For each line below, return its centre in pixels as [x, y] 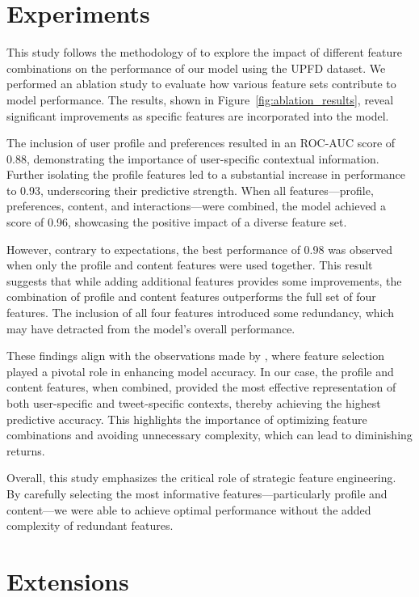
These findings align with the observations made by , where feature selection [195, 356]
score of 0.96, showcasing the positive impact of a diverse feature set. [177, 222]
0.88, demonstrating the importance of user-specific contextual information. [193, 158]
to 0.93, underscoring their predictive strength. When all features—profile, [190, 190]
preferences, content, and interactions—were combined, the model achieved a [197, 206]
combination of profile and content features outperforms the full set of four [191, 296]
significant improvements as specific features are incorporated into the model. [198, 115]
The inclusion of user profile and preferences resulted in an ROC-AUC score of [201, 143]
